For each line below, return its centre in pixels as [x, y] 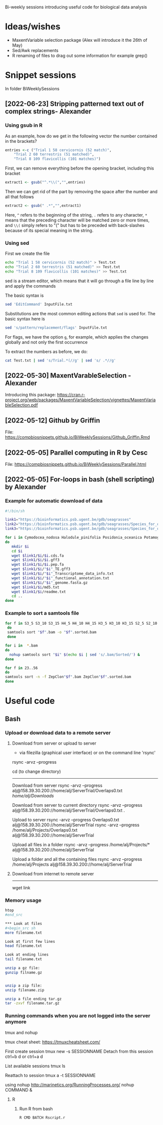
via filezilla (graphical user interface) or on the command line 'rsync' [88, 752]
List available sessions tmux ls [35, 1066]
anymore [16, 1022]
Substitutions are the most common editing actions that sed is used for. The [80, 313]
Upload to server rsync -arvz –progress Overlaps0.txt [66, 819]
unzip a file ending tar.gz [33, 999]
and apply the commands [30, 286]
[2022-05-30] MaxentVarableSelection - [68, 375]
